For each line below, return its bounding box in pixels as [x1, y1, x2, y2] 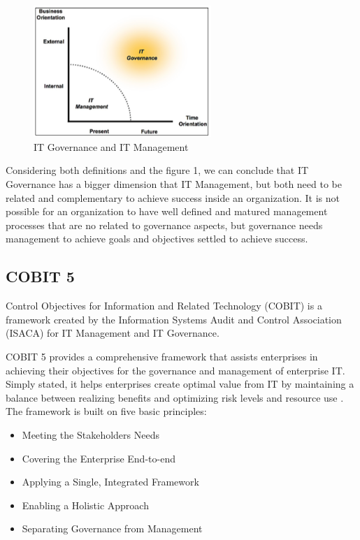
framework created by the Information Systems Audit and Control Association [6, 312, 342, 326]
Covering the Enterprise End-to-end [22, 451, 175, 465]
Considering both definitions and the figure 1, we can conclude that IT [6, 163, 309, 177]
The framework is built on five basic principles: [6, 404, 207, 418]
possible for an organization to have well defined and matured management [6, 204, 328, 219]
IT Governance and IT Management [34, 139, 189, 154]
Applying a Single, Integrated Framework [22, 474, 199, 489]
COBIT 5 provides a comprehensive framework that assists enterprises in [6, 349, 318, 363]
